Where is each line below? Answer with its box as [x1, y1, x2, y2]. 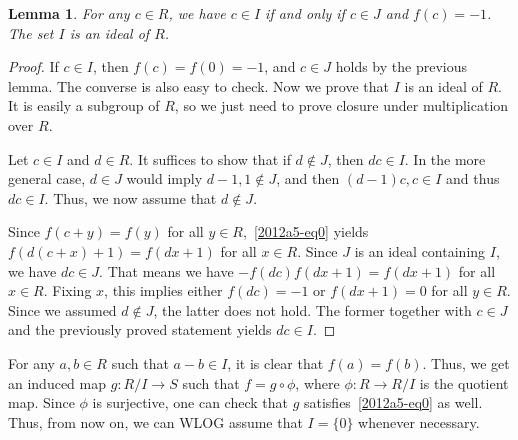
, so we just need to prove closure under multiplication [174, 95, 509, 116]
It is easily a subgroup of [8, 95, 160, 116]
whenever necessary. [358, 411, 480, 432]
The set [8, 22, 54, 43]
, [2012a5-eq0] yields [243, 221, 369, 242]
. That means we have [99, 260, 234, 281]
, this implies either [104, 280, 223, 301]
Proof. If [8, 56, 59, 77]
